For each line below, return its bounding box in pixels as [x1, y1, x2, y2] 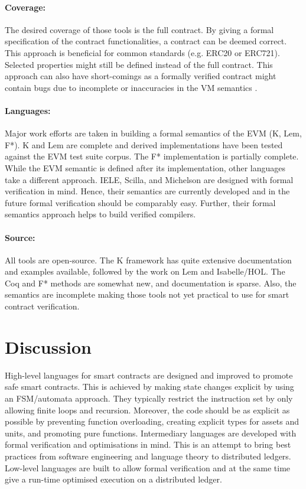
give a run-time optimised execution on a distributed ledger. [5, 473, 222, 485]
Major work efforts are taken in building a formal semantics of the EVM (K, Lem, [5, 127, 302, 139]
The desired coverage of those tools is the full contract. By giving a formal [5, 23, 274, 35]
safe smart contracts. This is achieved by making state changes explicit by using [5, 380, 294, 393]
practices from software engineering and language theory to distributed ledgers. [5, 449, 291, 462]
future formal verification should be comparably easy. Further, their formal [5, 196, 276, 208]
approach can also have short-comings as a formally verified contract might [5, 70, 276, 82]
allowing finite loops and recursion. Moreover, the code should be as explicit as [5, 403, 290, 416]
